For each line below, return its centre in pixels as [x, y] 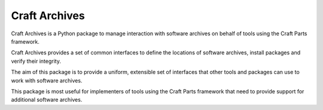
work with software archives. [47, 80]
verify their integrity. [36, 61]
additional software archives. [47, 100]
